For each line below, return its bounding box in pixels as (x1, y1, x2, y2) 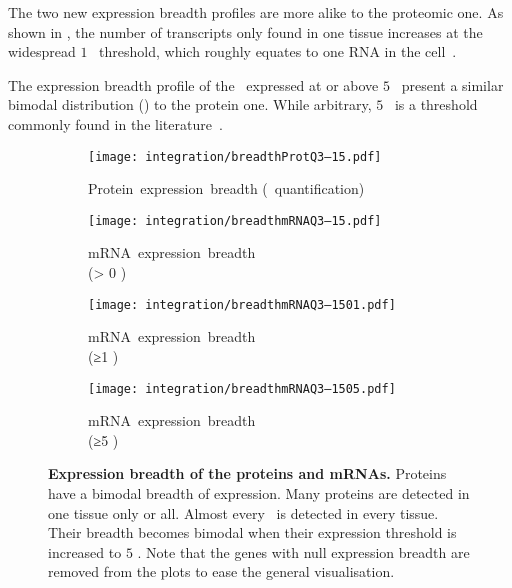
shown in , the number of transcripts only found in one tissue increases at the (8, 21, 483, 42)
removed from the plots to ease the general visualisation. (48, 561, 395, 582)
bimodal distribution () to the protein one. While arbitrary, (8, 94, 372, 115)
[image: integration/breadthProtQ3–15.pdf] (88, 149, 382, 164)
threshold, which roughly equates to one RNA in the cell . (99, 41, 457, 62)
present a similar (401, 74, 504, 95)
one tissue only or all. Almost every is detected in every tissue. (48, 502, 439, 523)
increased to (48, 541, 122, 562)
